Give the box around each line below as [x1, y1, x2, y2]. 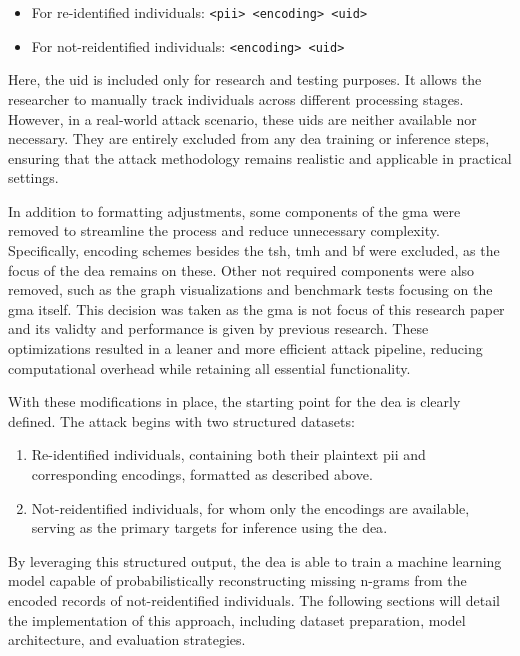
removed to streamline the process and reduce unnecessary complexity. [8, 220, 440, 241]
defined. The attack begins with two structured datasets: [8, 410, 355, 431]
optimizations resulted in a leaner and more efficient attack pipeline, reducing [8, 338, 483, 359]
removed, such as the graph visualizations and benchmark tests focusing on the [8, 279, 493, 300]
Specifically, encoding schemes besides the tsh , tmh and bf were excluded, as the [8, 240, 500, 261]
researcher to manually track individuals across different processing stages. [8, 88, 464, 109]
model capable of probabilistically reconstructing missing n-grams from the [8, 570, 467, 591]
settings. [8, 167, 59, 188]
